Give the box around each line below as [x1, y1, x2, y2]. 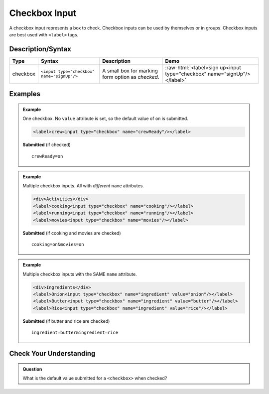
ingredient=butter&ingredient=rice [31, 330, 119, 336]
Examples [9, 90, 41, 98]
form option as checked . [102, 73, 159, 80]
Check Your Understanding [9, 349, 96, 358]
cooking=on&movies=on [31, 242, 84, 247]
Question [22, 366, 42, 372]
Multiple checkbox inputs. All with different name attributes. [22, 183, 144, 189]
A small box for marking [102, 67, 158, 74]
